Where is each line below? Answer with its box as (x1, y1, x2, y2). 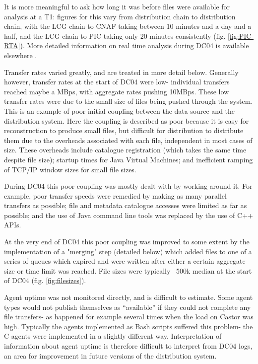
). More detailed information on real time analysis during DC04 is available (20, 40, 249, 51)
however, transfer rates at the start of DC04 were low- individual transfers (4, 76, 230, 87)
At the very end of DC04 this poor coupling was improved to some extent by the (4, 236, 250, 247)
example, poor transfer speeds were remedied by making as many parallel (4, 190, 227, 201)
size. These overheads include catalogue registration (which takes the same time (4, 145, 247, 155)
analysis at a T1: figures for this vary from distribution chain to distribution (4, 11, 236, 21)
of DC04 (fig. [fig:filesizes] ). (4, 275, 86, 286)
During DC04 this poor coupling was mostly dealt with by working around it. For (4, 181, 253, 191)
